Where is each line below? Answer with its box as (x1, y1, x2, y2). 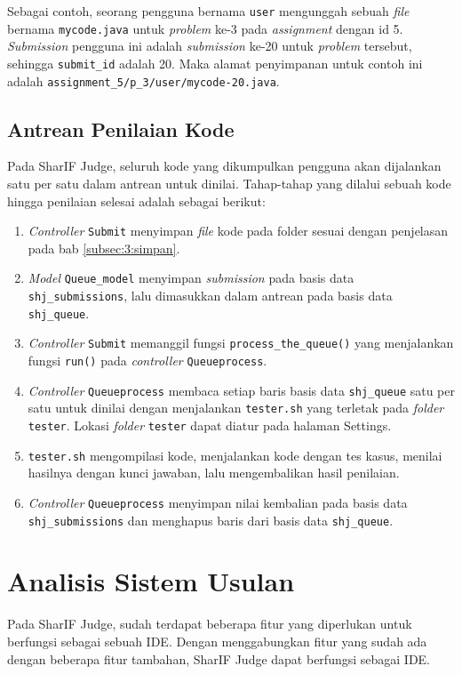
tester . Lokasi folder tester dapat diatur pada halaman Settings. (28, 416, 392, 435)
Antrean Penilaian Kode (7, 115, 235, 142)
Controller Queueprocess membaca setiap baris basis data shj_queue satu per (28, 381, 455, 399)
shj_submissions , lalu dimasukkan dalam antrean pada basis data (28, 286, 393, 305)
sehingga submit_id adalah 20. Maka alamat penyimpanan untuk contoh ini (7, 53, 423, 72)
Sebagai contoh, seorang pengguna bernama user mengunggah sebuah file (7, 2, 410, 20)
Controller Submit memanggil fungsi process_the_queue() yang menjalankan (28, 333, 454, 352)
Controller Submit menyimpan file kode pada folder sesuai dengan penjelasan (28, 221, 449, 240)
